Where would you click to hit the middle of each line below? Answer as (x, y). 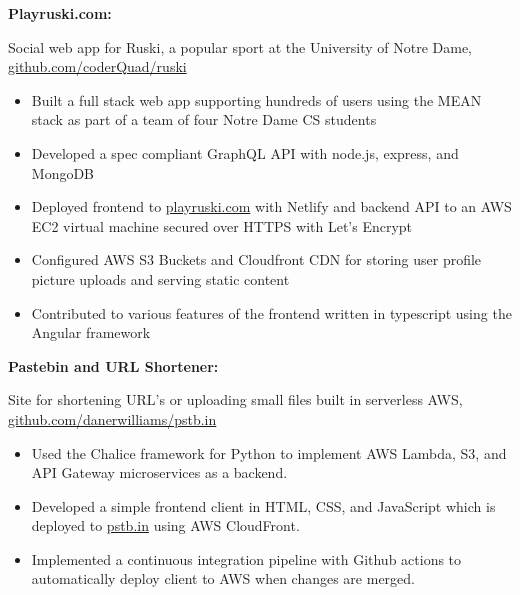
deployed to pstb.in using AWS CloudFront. (165, 525)
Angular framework (91, 332)
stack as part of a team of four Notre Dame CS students (204, 119)
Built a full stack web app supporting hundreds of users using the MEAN (256, 99)
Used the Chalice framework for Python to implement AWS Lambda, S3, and (269, 452)
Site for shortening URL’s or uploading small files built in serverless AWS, (235, 399)
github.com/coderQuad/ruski (97, 66)
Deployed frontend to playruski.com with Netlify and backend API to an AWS (271, 206)
